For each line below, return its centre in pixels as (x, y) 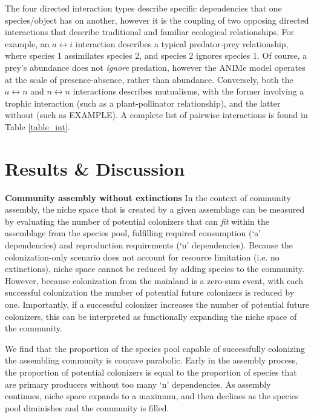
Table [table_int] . (38, 126)
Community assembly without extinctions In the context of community (148, 197)
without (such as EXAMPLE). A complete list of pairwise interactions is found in (156, 115)
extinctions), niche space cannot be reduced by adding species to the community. (155, 269)
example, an (27, 43)
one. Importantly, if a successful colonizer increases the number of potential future (157, 304)
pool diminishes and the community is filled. (87, 407)
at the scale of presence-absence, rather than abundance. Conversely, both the (149, 79)
